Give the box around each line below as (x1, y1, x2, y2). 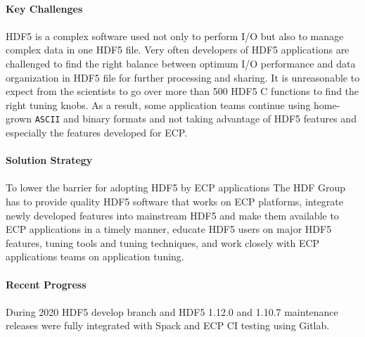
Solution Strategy (6, 153, 93, 167)
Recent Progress (6, 276, 87, 291)
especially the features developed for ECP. (6, 125, 188, 139)
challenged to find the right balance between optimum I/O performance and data (6, 56, 356, 70)
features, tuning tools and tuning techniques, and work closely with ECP (6, 235, 320, 250)
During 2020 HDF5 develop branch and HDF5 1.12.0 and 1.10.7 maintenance (6, 304, 338, 319)
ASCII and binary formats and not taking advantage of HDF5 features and (34, 111, 357, 126)
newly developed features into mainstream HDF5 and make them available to (6, 208, 339, 222)
